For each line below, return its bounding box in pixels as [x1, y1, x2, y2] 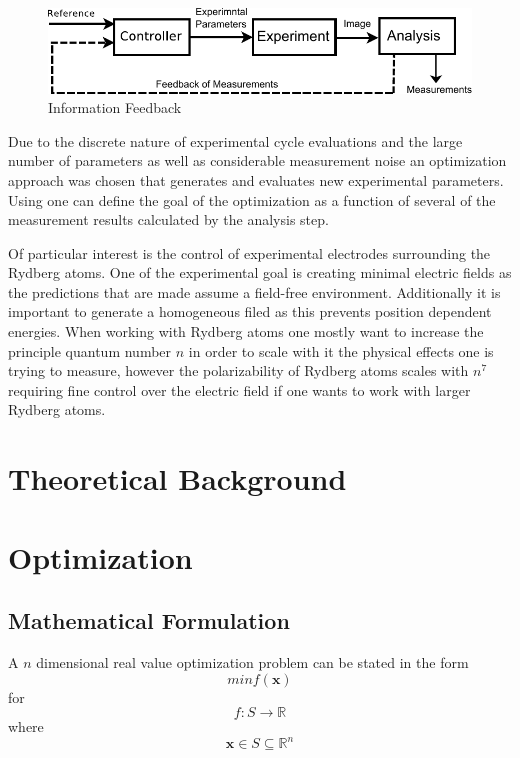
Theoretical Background [8, 458, 347, 499]
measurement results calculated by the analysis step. [8, 209, 329, 230]
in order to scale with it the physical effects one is [188, 340, 494, 361]
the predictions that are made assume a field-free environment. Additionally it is [8, 281, 501, 302]
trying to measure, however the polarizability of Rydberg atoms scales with [8, 360, 469, 381]
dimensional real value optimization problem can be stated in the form [36, 652, 469, 672]
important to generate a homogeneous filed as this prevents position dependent [8, 301, 492, 322]
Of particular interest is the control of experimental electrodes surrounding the [8, 242, 491, 263]
